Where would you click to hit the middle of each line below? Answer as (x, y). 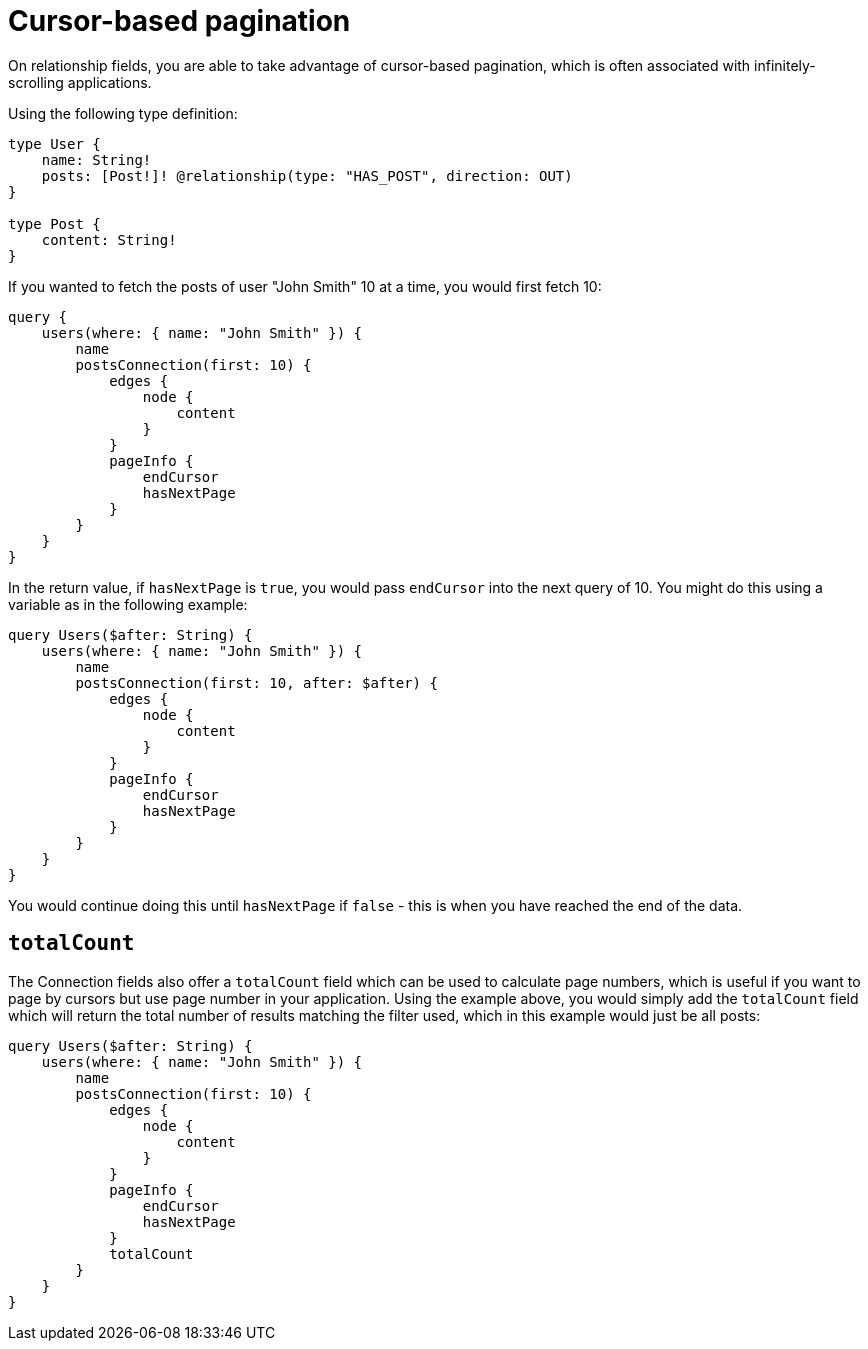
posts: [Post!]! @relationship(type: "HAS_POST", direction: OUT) (307, 175)
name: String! (96, 159)
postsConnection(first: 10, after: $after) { (256, 682)
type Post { (54, 223)
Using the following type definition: (123, 113)
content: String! (109, 239)
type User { (54, 143)
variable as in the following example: (128, 604)
